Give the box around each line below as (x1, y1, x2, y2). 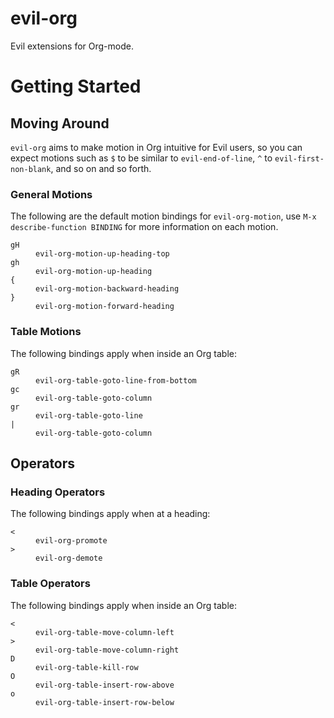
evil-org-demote (35, 553, 103, 564)
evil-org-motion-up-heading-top (35, 249, 170, 259)
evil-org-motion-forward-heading (35, 302, 175, 312)
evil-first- (274, 153, 325, 164)
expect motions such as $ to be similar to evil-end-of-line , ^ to (10, 152, 273, 164)
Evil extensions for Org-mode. (10, 40, 134, 52)
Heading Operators (10, 485, 106, 499)
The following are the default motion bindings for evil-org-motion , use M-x (10, 210, 317, 222)
